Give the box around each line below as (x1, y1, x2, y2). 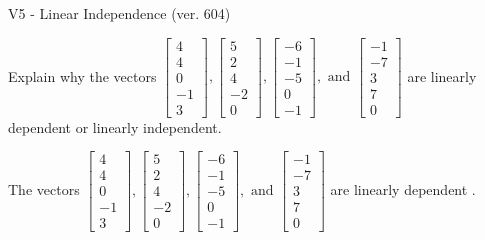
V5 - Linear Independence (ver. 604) (8, 3, 231, 23)
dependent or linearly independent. (8, 116, 222, 137)
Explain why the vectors (8, 65, 157, 86)
